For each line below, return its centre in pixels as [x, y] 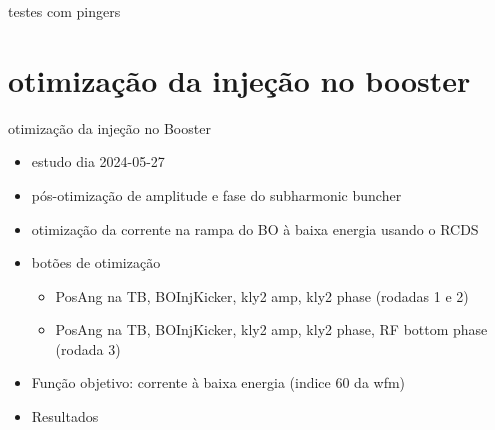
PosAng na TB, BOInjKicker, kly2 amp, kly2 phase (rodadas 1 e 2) [262, 295]
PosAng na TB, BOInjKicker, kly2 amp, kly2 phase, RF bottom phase [271, 329]
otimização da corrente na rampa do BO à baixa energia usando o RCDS [255, 228]
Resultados [65, 416]
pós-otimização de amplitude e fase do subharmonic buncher [216, 194]
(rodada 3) [88, 348]
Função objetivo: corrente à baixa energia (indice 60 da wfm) [218, 382]
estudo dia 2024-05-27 [98, 161]
